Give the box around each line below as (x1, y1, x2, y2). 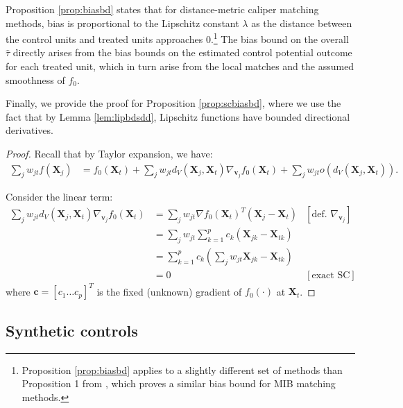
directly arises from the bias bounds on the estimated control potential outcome (12, 45, 352, 60)
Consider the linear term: (6, 189, 113, 204)
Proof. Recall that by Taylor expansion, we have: (6, 146, 213, 160)
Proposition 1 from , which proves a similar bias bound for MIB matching (22, 376, 336, 391)
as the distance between (251, 15, 352, 30)
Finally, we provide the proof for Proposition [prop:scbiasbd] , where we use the (6, 96, 341, 110)
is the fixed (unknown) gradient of (96, 284, 242, 298)
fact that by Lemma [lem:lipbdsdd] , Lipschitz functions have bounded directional (6, 109, 350, 124)
